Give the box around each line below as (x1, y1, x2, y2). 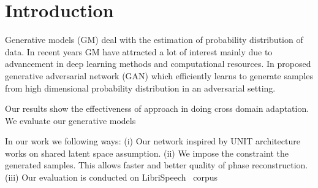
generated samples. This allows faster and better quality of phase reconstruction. (5, 159, 308, 171)
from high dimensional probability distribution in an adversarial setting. (5, 81, 276, 94)
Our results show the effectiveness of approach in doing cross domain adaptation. (5, 102, 309, 115)
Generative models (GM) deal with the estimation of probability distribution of (5, 33, 303, 46)
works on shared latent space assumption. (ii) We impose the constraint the (5, 146, 289, 159)
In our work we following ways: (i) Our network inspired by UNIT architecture (5, 135, 300, 147)
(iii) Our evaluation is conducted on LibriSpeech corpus (5, 171, 218, 184)
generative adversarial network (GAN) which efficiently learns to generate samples (5, 69, 314, 82)
